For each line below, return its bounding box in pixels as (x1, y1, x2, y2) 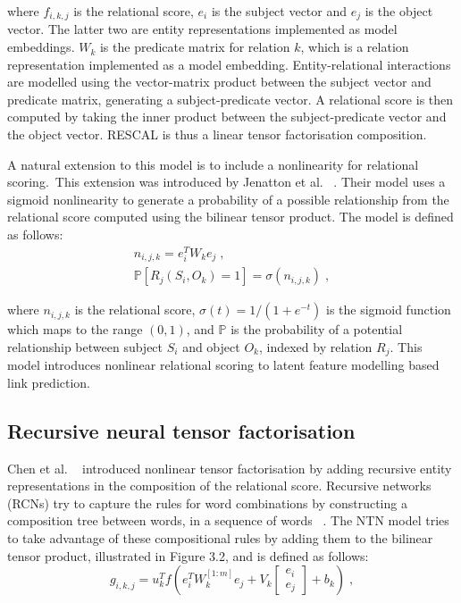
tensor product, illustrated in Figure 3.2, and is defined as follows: (7, 546, 369, 565)
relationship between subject (7, 337, 163, 356)
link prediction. (7, 373, 91, 391)
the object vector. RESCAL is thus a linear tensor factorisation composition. (7, 125, 427, 144)
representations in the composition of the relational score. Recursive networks (7, 476, 432, 495)
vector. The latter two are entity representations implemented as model (7, 20, 398, 38)
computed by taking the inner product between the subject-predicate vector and (7, 107, 447, 126)
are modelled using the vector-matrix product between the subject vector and (7, 72, 432, 91)
